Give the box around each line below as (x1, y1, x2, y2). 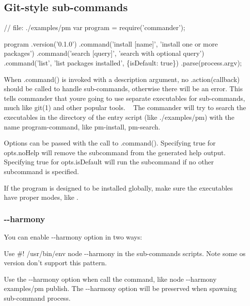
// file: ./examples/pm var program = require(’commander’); (4, 22, 186, 32)
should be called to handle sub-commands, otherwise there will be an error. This (4, 83, 243, 94)
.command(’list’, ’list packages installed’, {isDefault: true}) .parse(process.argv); (4, 57, 242, 67)
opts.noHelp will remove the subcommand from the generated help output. (4, 147, 226, 157)
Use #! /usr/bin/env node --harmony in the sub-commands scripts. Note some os (4, 248, 246, 258)
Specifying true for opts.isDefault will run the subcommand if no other (4, 157, 214, 167)
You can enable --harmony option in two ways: (4, 231, 142, 242)
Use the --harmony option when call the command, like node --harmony (4, 274, 217, 284)
